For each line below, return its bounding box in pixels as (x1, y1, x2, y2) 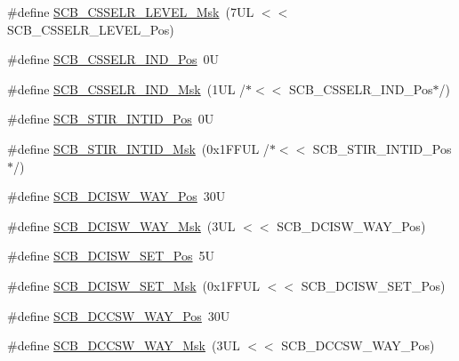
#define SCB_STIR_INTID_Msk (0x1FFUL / (7, 139, 270, 157)
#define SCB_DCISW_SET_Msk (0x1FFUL (7, 276, 260, 294)
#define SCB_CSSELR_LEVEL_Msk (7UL (7, 3, 254, 20)
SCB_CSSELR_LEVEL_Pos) (7, 20, 174, 38)
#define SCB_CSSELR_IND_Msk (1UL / (7, 79, 246, 98)
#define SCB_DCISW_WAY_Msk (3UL (7, 216, 236, 235)
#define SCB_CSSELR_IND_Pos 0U (7, 50, 220, 68)
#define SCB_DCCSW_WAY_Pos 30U (7, 306, 230, 325)
